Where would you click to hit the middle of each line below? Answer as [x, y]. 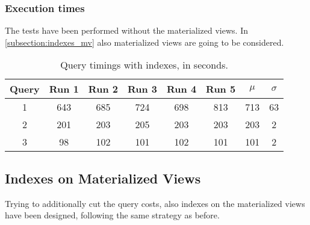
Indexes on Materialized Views [103, 178]
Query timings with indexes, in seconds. [144, 65]
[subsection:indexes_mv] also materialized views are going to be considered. [144, 42]
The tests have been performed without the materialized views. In [126, 30]
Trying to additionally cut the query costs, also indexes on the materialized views [155, 203]
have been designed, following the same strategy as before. [112, 215]
